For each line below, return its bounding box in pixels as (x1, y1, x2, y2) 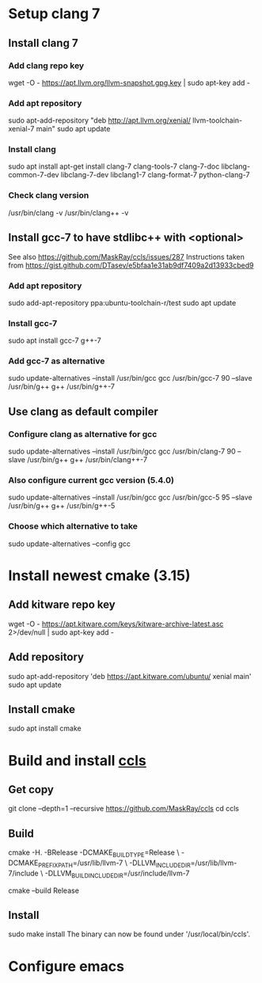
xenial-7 (8, 124, 35, 134)
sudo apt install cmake (8, 723, 82, 733)
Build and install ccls (8, 751, 146, 769)
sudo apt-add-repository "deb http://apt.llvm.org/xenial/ (8, 116, 192, 125)
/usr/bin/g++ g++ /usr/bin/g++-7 (8, 381, 115, 392)
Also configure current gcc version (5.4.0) (8, 475, 174, 486)
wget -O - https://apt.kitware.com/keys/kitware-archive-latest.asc (8, 619, 224, 628)
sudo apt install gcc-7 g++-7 (8, 336, 101, 345)
